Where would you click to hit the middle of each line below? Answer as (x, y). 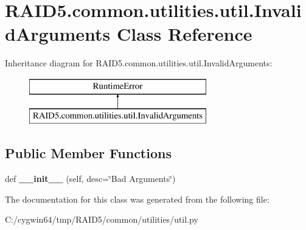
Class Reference (185, 34)
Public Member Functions (88, 153)
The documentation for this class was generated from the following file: (137, 199)
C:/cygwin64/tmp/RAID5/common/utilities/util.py (102, 219)
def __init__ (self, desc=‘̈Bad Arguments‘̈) (90, 179)
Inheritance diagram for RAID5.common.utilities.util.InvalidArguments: (139, 63)
